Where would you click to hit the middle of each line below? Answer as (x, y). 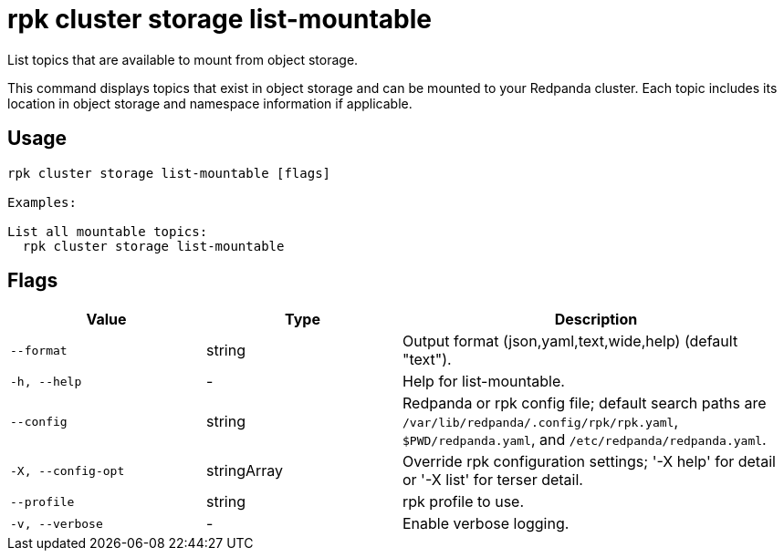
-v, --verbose (57, 523)
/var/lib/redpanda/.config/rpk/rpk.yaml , (541, 422)
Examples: (42, 202)
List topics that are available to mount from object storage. (183, 59)
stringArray (245, 471)
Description (596, 320)
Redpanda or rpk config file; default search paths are (585, 403)
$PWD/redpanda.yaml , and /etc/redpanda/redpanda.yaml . (585, 440)
